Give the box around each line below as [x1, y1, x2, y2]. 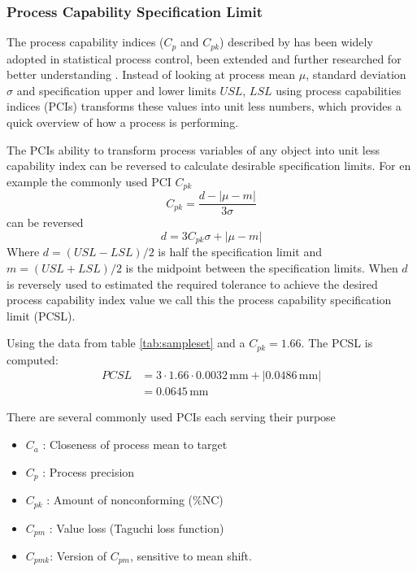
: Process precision [42, 463, 135, 480]
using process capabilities [276, 81, 402, 98]
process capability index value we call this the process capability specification [7, 291, 392, 308]
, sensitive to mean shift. [130, 547, 252, 564]
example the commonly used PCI [7, 172, 172, 190]
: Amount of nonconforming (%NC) [46, 491, 224, 508]
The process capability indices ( [7, 33, 164, 50]
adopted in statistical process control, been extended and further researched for [7, 50, 402, 67]
